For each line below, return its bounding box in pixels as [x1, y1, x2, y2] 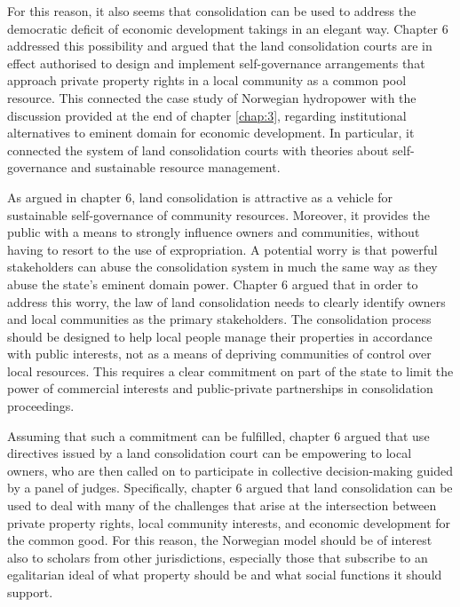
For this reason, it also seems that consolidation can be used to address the [7, 2, 416, 20]
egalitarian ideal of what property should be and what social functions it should [7, 565, 442, 584]
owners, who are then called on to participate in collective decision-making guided [7, 461, 453, 479]
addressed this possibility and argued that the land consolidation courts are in [7, 36, 432, 55]
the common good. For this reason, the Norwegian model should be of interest [7, 531, 432, 549]
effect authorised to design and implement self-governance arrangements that [7, 53, 425, 72]
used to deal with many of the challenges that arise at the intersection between [7, 496, 437, 515]
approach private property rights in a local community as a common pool [7, 71, 407, 90]
